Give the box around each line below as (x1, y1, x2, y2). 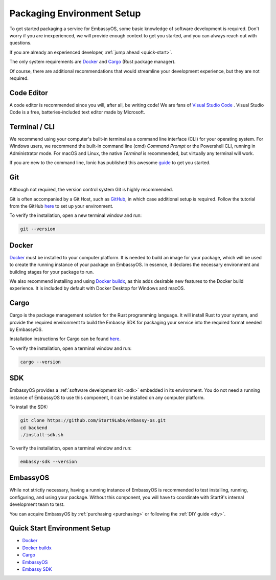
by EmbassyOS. (9, 326, 43, 332)
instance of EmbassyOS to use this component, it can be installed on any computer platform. (9, 394, 205, 400)
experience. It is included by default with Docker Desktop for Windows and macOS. (9, 285, 185, 292)
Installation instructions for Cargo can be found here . (9, 336, 121, 342)
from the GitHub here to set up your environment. (9, 203, 113, 209)
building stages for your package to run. (9, 269, 94, 275)
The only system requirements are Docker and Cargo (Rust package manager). (9, 59, 176, 65)
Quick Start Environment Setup (9, 524, 111, 533)
